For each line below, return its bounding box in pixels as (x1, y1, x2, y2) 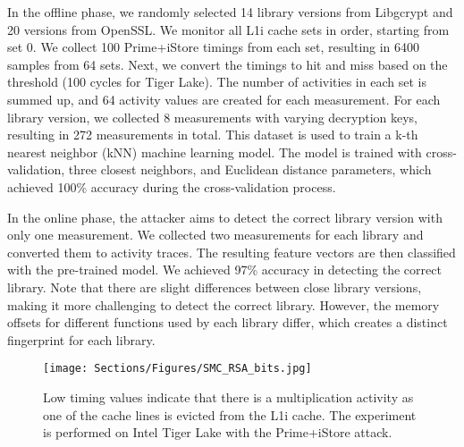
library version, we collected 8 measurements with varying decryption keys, (7, 107, 418, 126)
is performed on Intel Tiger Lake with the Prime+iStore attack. (43, 423, 392, 442)
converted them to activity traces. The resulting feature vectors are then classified (7, 242, 456, 261)
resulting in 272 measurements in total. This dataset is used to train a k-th (7, 125, 418, 144)
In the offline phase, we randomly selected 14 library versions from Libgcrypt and (7, 3, 453, 21)
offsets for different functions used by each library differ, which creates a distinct (7, 313, 448, 332)
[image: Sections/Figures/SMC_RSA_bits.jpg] (43, 362, 312, 375)
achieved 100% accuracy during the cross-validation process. (7, 177, 336, 196)
